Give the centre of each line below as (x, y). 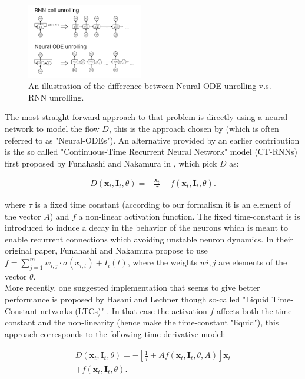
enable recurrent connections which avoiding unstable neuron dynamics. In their (149, 239)
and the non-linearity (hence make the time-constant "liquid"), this (158, 322)
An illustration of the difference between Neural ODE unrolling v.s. (150, 86)
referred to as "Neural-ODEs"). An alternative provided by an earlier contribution (152, 140)
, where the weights (162, 262)
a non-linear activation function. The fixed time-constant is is (189, 216)
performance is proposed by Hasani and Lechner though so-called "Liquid (137, 299)
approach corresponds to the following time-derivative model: (115, 333)
